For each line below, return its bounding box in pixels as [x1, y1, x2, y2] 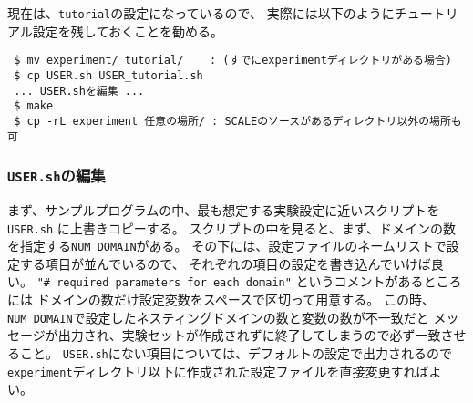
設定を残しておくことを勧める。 [32, 21, 224, 40]
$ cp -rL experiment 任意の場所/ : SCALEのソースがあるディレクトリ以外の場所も [14, 114, 462, 128]
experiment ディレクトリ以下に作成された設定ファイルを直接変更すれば [7, 361, 429, 380]
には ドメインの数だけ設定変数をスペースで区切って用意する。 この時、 [7, 290, 435, 309]
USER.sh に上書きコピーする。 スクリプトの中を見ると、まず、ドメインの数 [7, 218, 456, 237]
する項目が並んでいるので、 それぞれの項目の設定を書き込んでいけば [19, 253, 431, 273]
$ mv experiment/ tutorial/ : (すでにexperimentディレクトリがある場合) [14, 54, 452, 67]
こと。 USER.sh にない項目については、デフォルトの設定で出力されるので [19, 343, 453, 362]
